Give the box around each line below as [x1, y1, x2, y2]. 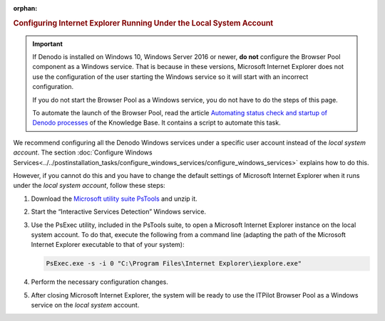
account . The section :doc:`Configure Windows [13, 148, 153, 157]
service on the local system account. [31, 301, 140, 310]
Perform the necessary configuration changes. [31, 278, 169, 286]
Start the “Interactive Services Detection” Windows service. [31, 207, 207, 216]
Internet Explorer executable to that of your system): [31, 241, 185, 249]
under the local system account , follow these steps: [13, 181, 165, 190]
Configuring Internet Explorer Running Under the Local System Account [13, 18, 274, 28]
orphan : [13, 4, 38, 12]
